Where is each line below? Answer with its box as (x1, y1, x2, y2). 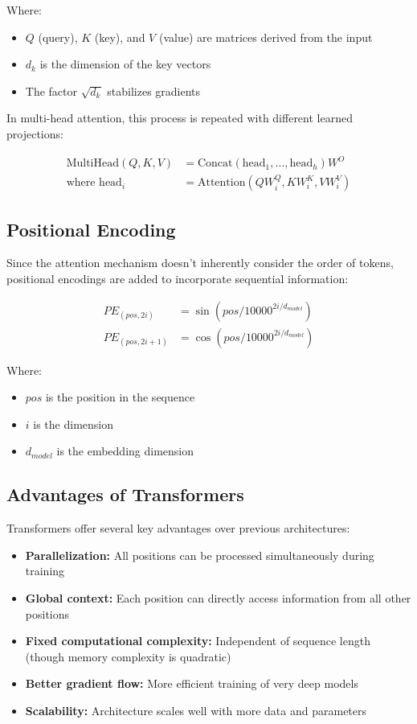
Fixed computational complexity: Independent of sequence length (25, 632, 370, 649)
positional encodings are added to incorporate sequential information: (6, 269, 349, 286)
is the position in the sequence (45, 389, 195, 405)
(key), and (94, 28, 145, 45)
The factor (25, 82, 78, 99)
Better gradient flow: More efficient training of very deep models (25, 675, 358, 692)
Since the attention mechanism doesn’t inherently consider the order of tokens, (6, 254, 394, 271)
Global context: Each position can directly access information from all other (25, 589, 411, 606)
